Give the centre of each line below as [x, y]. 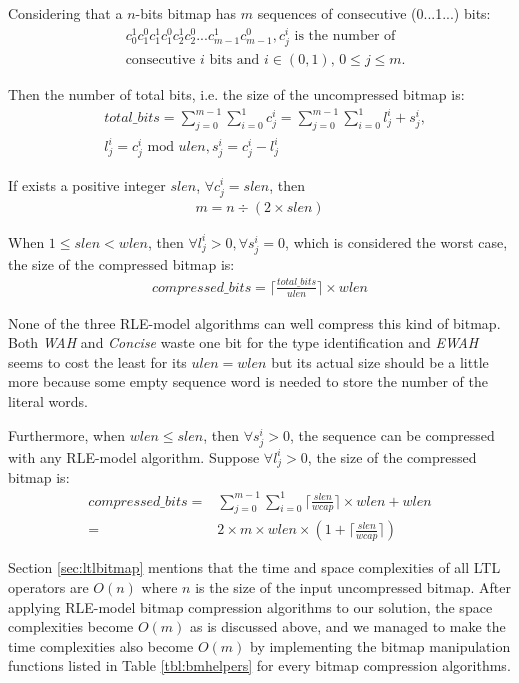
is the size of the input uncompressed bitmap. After [353, 587]
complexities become [71, 626]
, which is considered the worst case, [396, 241]
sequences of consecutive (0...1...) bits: [374, 13]
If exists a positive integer [87, 184]
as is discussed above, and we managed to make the [348, 626]
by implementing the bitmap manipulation [380, 645]
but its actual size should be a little [380, 361]
